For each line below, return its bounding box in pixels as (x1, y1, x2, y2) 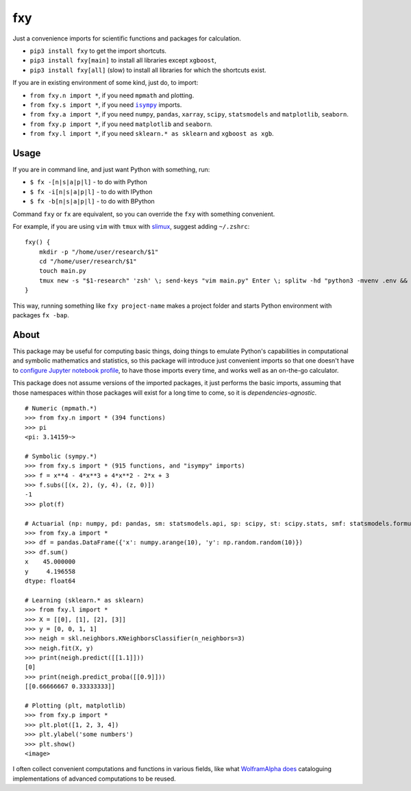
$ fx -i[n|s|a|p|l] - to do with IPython (29, 187, 153, 195)
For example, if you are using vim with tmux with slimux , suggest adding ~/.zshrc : (12, 222, 250, 230)
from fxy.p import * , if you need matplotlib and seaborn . (29, 120, 212, 128)
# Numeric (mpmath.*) (25, 404, 97, 412)
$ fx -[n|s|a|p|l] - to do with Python (29, 178, 147, 186)
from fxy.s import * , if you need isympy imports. (29, 100, 182, 109)
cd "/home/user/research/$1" (38, 258, 137, 265)
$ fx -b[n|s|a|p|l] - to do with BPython (29, 197, 155, 206)
